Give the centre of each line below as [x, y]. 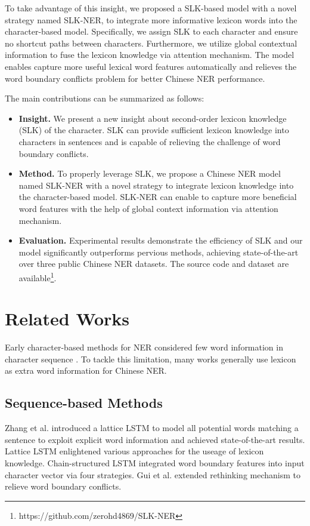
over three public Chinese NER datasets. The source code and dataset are [154, 264]
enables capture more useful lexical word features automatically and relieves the [151, 66]
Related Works [67, 319]
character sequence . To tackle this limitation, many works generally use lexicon [151, 359]
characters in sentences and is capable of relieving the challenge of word [150, 141]
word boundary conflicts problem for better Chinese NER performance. [135, 78]
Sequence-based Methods [84, 403]
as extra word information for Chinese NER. [86, 370]
